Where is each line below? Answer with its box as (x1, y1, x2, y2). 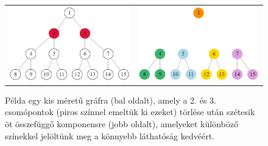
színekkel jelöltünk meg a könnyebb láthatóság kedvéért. (5, 129, 214, 142)
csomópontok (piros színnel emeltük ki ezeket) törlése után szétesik (5, 105, 255, 118)
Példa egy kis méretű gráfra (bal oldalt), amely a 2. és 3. (5, 93, 216, 106)
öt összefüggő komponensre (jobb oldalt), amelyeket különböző (5, 118, 238, 130)
